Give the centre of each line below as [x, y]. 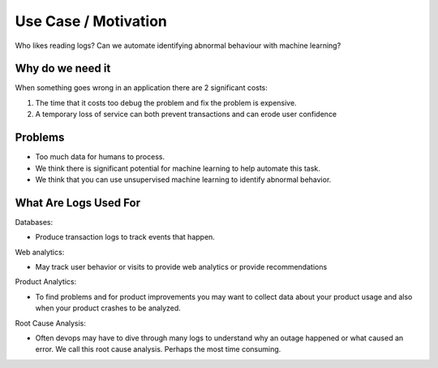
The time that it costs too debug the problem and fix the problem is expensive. [166, 102]
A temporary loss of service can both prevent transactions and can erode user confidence [186, 115]
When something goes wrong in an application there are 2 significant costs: [141, 88]
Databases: [34, 222]
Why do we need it [63, 69]
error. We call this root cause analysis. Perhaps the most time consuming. [158, 349]
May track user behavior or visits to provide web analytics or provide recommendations [181, 267]
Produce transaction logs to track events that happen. [125, 237]
